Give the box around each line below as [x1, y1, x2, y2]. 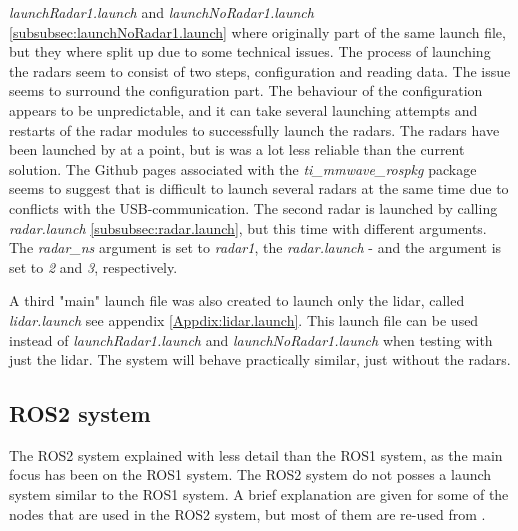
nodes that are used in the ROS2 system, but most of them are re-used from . [9, 503, 486, 524]
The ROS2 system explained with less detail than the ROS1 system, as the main [9, 444, 503, 465]
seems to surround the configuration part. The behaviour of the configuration [9, 80, 483, 101]
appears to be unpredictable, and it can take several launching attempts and [9, 99, 478, 120]
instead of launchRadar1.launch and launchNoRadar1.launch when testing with [9, 329, 493, 350]
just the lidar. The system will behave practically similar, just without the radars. [9, 349, 511, 370]
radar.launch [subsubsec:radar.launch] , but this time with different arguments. [9, 217, 487, 238]
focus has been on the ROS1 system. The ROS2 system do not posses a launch [9, 464, 492, 485]
